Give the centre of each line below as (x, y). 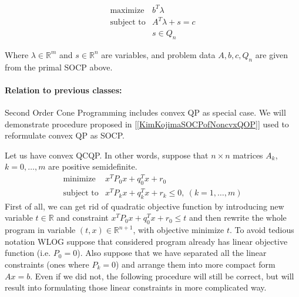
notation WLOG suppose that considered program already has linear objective (146, 241)
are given (272, 54)
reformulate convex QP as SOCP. (65, 135)
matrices (248, 155)
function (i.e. (28, 253)
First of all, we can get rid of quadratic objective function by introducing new (145, 206)
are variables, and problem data (158, 54)
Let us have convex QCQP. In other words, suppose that (107, 155)
